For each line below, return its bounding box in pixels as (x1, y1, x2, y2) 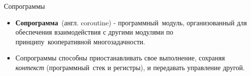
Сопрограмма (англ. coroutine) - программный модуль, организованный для (15, 17, 247, 27)
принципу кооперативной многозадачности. (15, 36, 146, 46)
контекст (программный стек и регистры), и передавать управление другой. (15, 62, 245, 72)
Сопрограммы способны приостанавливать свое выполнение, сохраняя (15, 53, 225, 63)
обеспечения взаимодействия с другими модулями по (15, 27, 173, 37)
